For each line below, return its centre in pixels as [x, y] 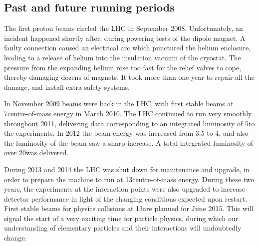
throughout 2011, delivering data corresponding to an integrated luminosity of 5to [129, 123]
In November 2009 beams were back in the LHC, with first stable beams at [119, 104]
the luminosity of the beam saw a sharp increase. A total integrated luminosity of [129, 142]
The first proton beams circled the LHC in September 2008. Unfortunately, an [124, 28]
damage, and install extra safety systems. [67, 87]
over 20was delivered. [36, 152]
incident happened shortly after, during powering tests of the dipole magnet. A [125, 38]
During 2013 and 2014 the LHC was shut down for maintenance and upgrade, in [127, 169]
